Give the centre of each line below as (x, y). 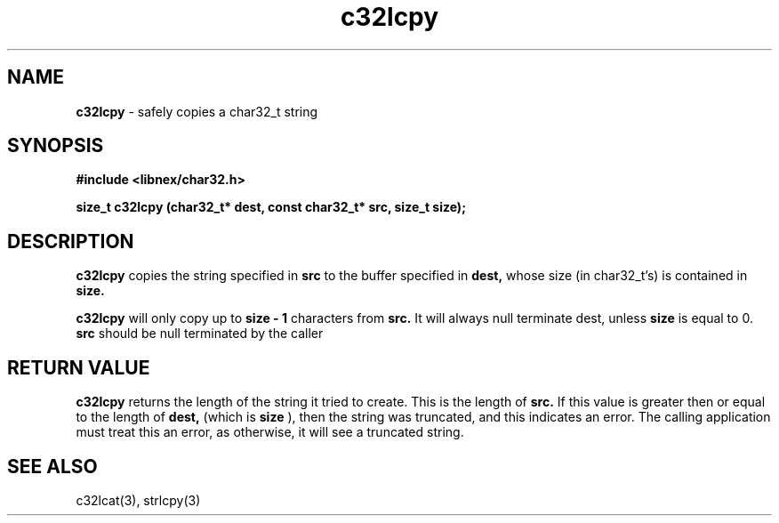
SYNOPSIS (56, 146)
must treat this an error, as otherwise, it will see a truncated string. (270, 432)
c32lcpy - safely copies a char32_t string (197, 111)
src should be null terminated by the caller (200, 334)
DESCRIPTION (71, 241)
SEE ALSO (52, 466)
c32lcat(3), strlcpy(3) (138, 500)
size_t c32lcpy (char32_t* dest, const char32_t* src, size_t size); (271, 207)
